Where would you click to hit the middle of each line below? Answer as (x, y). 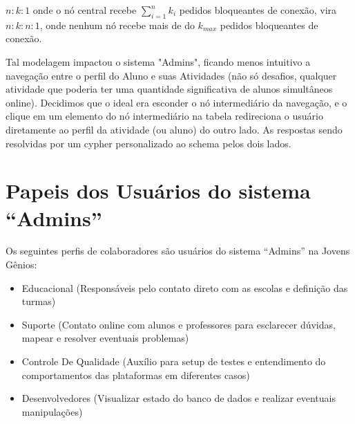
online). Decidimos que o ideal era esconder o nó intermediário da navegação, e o (176, 102)
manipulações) (52, 411)
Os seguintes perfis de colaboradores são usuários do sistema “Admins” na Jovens (178, 251)
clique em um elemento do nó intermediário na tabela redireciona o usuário (164, 116)
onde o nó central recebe (85, 10)
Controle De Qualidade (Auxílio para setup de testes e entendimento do (174, 361)
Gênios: (21, 265)
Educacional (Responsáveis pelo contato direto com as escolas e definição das (185, 287)
